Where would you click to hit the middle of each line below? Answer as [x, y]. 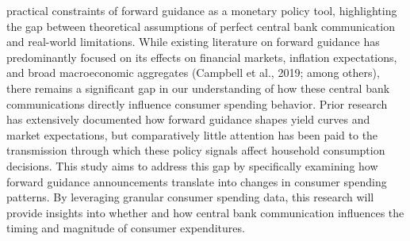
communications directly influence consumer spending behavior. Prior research [197, 103]
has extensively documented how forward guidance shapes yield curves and [188, 119]
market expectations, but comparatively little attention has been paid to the [192, 134]
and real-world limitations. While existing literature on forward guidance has [193, 42]
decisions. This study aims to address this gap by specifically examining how [192, 165]
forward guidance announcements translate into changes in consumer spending [197, 181]
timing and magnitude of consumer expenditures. [126, 228]
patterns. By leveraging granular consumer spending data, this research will [190, 197]
